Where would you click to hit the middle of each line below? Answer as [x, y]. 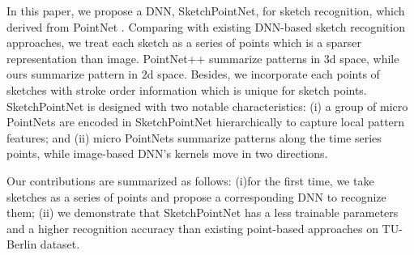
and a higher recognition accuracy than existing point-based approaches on [192, 228]
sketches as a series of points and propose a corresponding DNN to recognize [196, 196]
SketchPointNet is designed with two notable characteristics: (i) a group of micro [207, 106]
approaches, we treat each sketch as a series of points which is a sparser [184, 42]
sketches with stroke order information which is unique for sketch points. [187, 89]
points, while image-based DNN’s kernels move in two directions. [167, 153]
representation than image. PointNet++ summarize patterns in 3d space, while [203, 58]
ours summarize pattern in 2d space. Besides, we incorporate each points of [193, 74]
